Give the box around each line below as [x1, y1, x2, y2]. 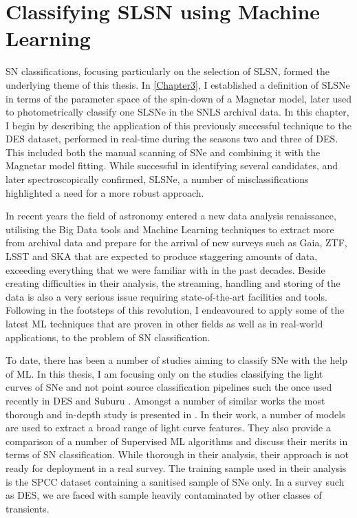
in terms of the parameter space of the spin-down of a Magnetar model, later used [6, 91, 351, 105]
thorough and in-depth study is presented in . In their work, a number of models [6, 407, 345, 421]
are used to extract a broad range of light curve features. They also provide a [6, 420, 331, 435]
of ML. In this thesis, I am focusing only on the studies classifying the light [6, 366, 323, 380]
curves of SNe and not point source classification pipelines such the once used [6, 380, 332, 394]
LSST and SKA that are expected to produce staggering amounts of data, [6, 249, 318, 263]
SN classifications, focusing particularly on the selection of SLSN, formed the [6, 64, 329, 78]
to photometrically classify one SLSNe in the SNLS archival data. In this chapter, [6, 105, 349, 119]
